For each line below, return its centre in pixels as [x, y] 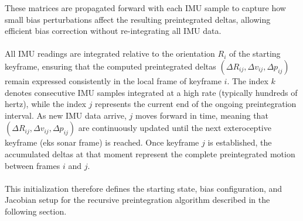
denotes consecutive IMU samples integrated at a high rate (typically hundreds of [151, 92]
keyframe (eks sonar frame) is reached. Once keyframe [102, 142]
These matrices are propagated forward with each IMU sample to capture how [145, 8]
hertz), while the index [45, 104]
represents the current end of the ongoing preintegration [195, 104]
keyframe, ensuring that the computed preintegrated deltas [110, 66]
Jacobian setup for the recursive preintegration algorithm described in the [137, 200]
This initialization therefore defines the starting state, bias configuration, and [144, 188]
